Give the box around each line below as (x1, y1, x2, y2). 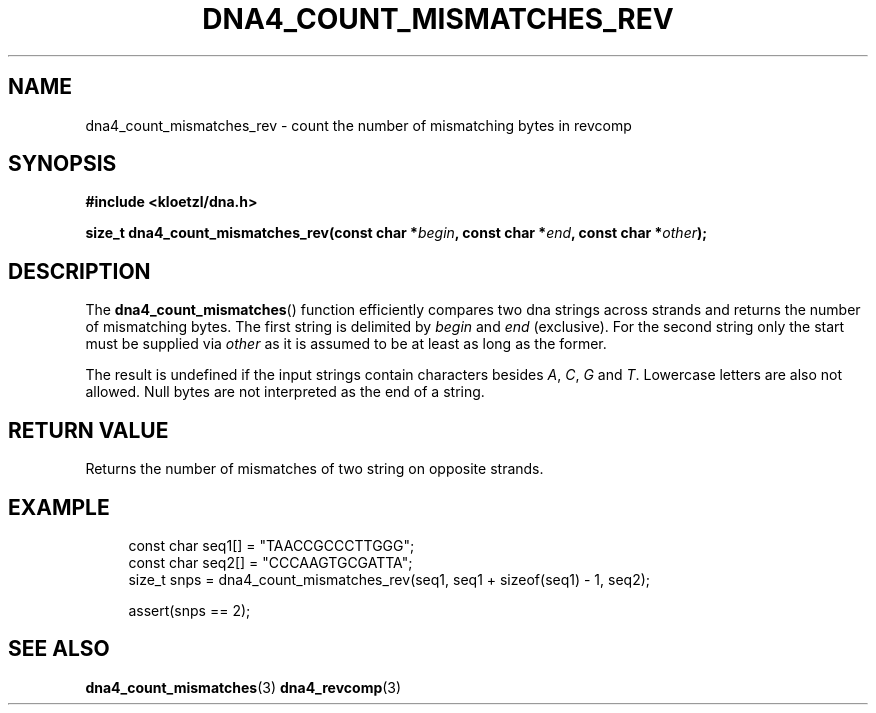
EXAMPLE (8, 494, 110, 520)
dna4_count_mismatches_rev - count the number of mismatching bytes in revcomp (85, 116, 632, 134)
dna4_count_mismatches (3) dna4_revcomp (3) (85, 678, 402, 696)
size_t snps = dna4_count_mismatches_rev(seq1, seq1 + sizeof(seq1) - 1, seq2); (128, 570, 651, 588)
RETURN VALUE (8, 417, 169, 443)
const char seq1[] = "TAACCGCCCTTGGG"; (128, 536, 415, 554)
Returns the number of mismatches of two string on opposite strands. (85, 460, 544, 478)
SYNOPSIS (8, 151, 117, 177)
